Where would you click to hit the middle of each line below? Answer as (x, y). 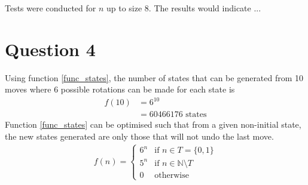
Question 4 (50, 49)
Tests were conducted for (51, 8)
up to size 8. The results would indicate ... (184, 8)
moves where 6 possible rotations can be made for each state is (120, 89)
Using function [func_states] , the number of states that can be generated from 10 (154, 77)
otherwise (172, 175)
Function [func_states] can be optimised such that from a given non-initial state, (153, 124)
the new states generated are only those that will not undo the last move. (139, 136)
